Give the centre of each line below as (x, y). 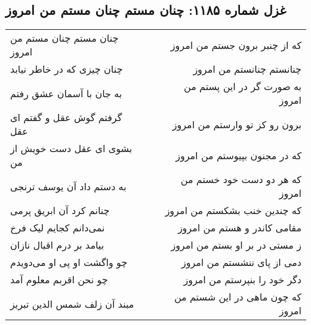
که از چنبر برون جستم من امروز (236, 45)
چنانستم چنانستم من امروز (247, 69)
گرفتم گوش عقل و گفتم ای (66, 117)
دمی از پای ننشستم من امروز (241, 262)
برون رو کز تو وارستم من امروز (237, 124)
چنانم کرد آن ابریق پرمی (60, 211)
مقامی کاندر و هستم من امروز (239, 228)
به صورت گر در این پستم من (243, 86)
